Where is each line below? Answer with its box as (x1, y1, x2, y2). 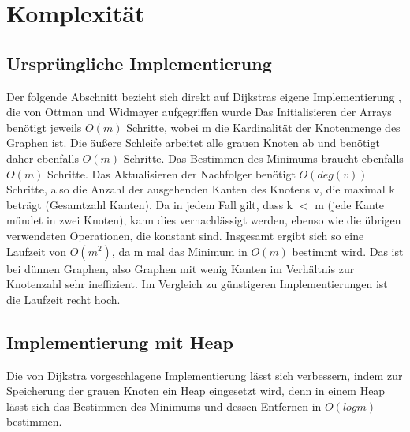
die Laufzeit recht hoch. (6, 291, 121, 307)
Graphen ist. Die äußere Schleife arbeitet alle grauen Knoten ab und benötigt (6, 134, 380, 151)
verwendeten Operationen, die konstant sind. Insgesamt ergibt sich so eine (6, 227, 364, 243)
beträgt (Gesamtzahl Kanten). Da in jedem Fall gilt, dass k (6, 196, 293, 212)
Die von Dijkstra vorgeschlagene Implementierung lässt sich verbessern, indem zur (6, 366, 403, 383)
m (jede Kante (315, 196, 385, 212)
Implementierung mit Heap (6, 329, 233, 354)
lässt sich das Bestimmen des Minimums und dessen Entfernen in (6, 397, 322, 414)
